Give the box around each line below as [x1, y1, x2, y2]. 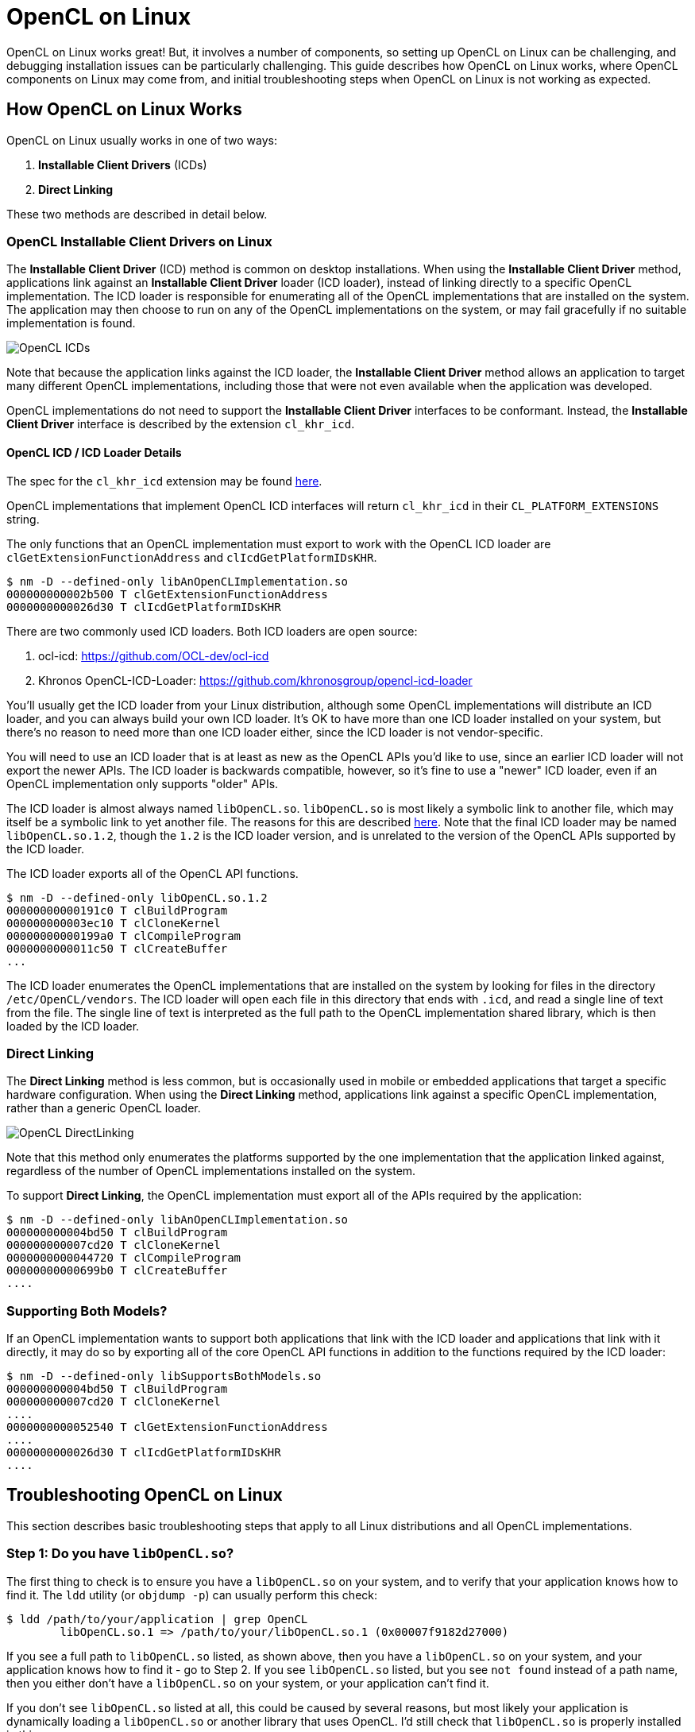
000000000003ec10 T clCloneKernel [6, 916, 221, 930]
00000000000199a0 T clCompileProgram [6, 929, 241, 942]
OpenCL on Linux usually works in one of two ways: [6, 133, 277, 147]
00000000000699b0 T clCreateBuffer [6, 1264, 228, 1278]
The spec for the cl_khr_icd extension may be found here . [6, 474, 322, 488]
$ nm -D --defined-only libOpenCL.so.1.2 [6, 891, 268, 904]
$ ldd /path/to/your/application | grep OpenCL [6, 1612, 308, 1626]
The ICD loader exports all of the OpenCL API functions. [6, 866, 299, 880]
